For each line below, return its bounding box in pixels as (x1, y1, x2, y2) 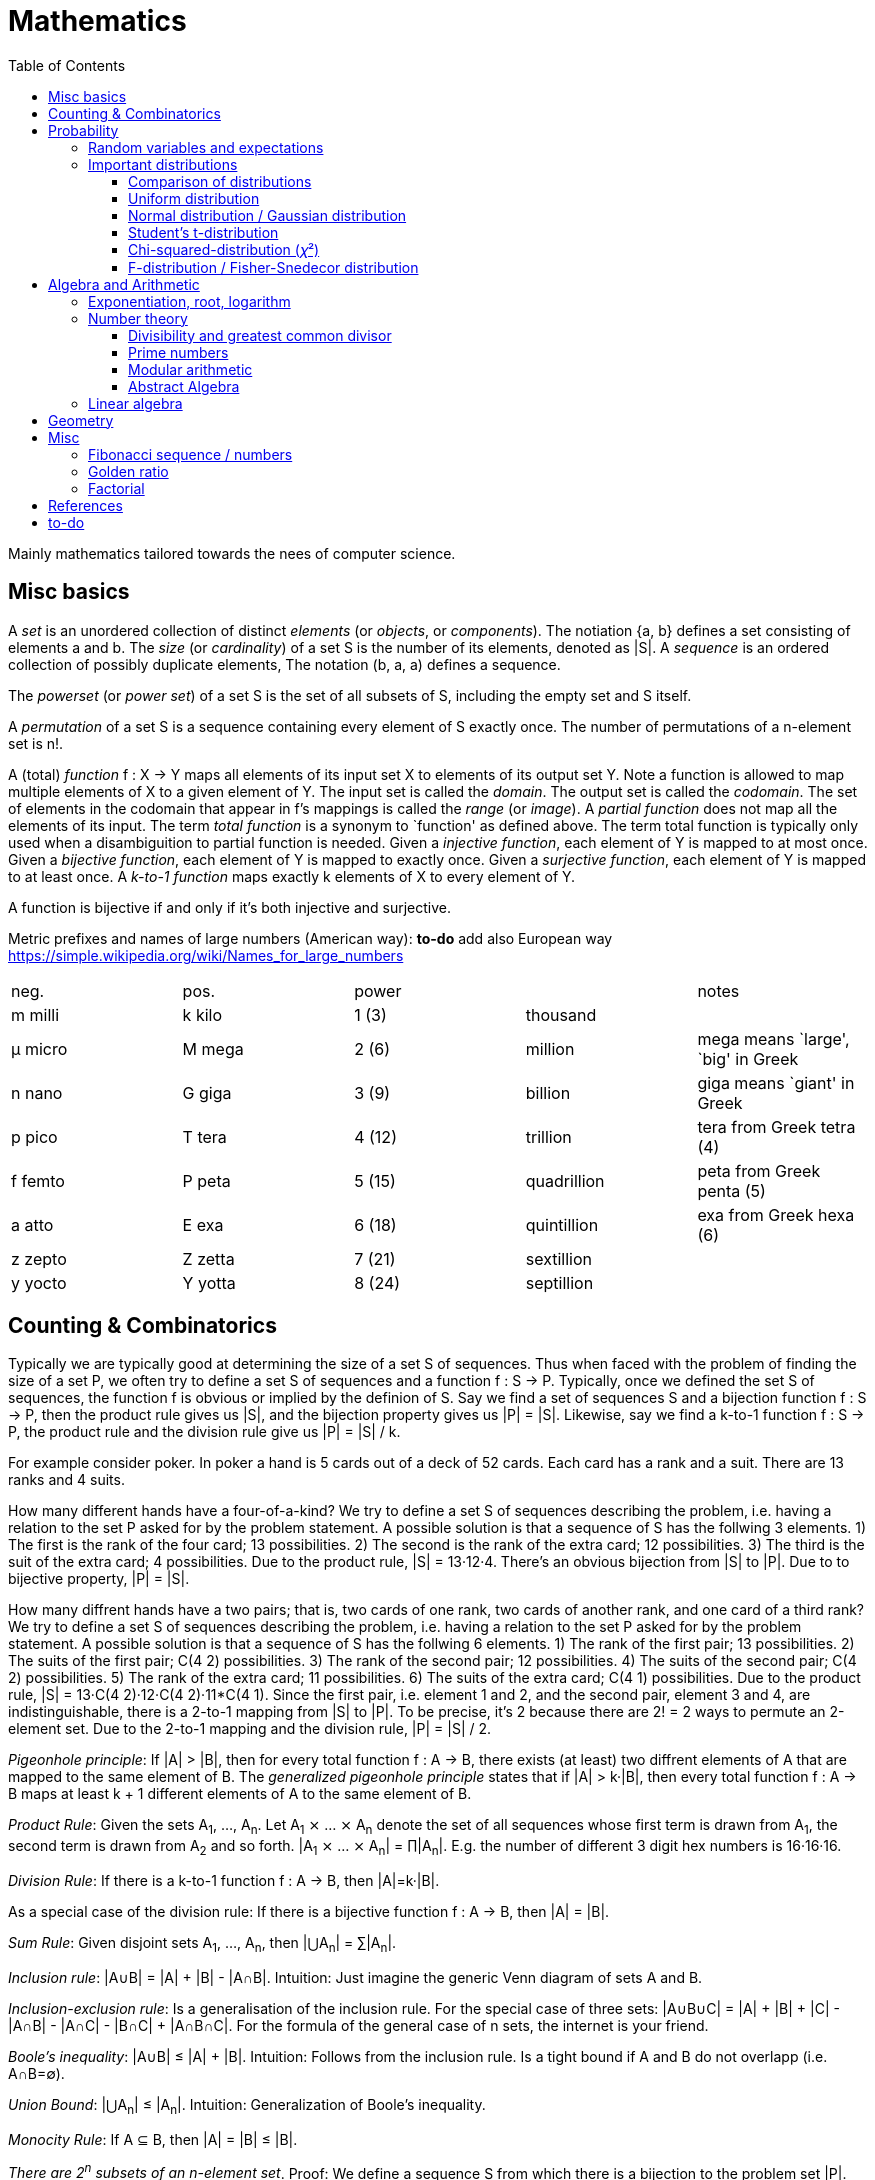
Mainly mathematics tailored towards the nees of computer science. (8, 544, 456, 562)
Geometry (48, 411, 114, 429)
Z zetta (182, 1248, 235, 1269)
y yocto (11, 1272, 67, 1293)
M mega (182, 1038, 244, 1059)
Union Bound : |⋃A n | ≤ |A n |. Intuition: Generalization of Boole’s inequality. (8, 2095, 486, 2117)
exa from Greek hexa (697, 1204, 855, 1225)
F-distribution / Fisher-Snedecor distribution (128, 258, 419, 276)
